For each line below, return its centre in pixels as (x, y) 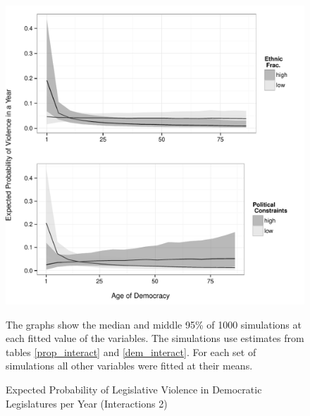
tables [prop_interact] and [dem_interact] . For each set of (131, 351)
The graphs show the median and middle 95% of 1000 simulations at (154, 324)
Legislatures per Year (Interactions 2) (87, 403)
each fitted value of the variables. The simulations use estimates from (155, 338)
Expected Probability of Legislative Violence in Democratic (134, 389)
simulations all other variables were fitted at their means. (129, 366)
